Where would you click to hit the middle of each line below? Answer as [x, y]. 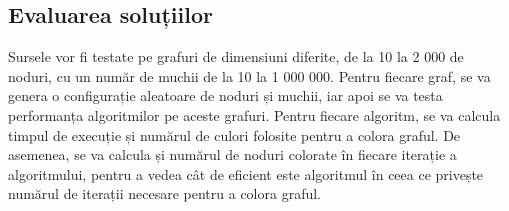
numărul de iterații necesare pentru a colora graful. [164, 193]
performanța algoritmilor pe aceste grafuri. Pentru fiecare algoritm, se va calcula [254, 114]
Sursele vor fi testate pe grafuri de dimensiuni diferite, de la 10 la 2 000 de [236, 56]
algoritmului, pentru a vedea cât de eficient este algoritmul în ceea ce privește [246, 173]
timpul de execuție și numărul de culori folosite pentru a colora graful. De [234, 134]
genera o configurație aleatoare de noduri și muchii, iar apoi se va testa [225, 95]
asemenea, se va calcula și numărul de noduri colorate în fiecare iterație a [232, 154]
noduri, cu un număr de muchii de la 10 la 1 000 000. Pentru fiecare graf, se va [249, 75]
